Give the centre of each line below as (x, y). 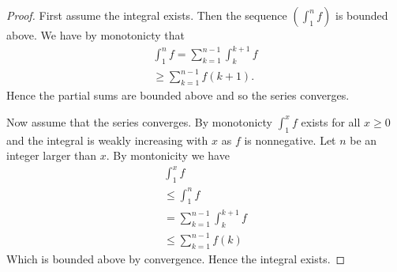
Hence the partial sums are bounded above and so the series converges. (178, 95)
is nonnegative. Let (290, 140)
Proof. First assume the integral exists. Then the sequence (147, 15)
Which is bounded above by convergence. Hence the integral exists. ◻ (176, 259)
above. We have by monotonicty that (96, 35)
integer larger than (52, 155)
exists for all (331, 121)
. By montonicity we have (168, 155)
